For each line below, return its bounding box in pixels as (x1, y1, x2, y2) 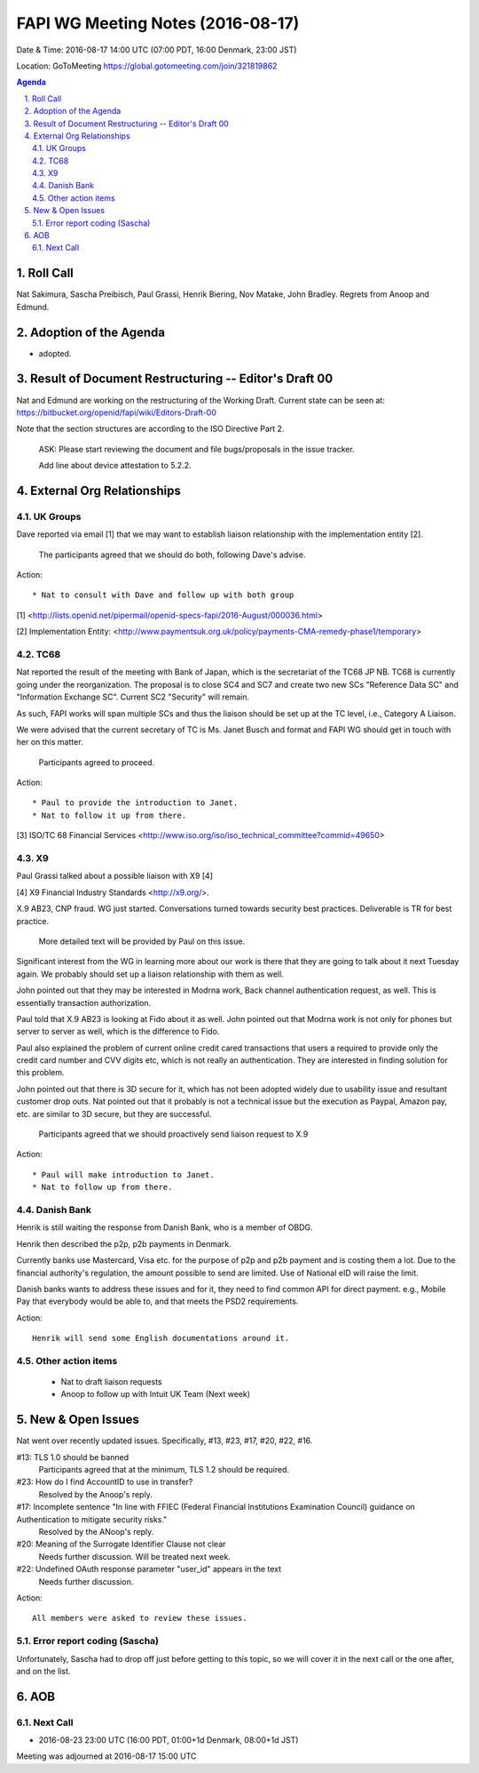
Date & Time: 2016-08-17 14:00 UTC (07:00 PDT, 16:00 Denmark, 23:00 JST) (16, 44, 297, 55)
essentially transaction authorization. (16, 997, 152, 1008)
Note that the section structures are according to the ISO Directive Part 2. (16, 423, 285, 435)
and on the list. (16, 1665, 71, 1676)
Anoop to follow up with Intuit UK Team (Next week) (60, 1389, 251, 1400)
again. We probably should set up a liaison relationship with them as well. (16, 969, 284, 979)
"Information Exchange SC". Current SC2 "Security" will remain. (16, 691, 250, 702)
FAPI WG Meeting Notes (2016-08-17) (16, 13, 300, 33)
